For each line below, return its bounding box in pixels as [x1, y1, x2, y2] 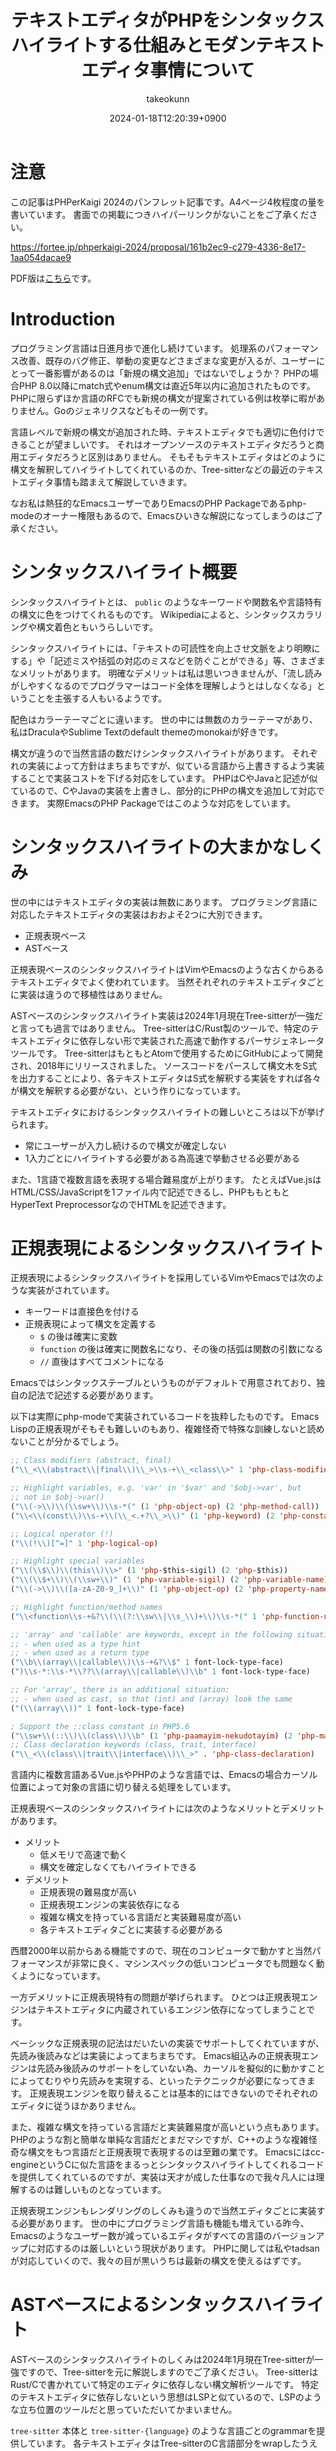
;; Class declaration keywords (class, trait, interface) [10, 1740, 257, 1750]
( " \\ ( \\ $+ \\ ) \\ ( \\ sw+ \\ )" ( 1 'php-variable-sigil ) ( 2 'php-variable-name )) [10, 1575, 333, 1585]
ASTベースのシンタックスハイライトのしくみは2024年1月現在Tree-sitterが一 [10, 2354, 324, 2366]
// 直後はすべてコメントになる [39, 1356, 165, 1368]
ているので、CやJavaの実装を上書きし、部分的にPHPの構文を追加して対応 [10, 784, 317, 796]
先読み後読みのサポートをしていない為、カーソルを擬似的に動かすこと [36, 2062, 326, 2075]
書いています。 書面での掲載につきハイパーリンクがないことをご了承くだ [10, 208, 310, 220]
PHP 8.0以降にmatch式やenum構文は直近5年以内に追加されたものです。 [18, 379, 316, 391]
